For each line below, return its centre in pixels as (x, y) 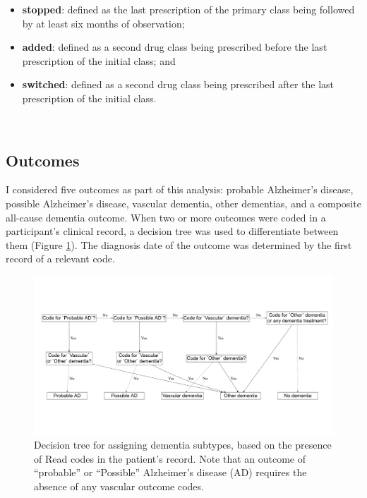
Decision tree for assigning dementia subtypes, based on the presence (183, 445)
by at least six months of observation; (103, 23)
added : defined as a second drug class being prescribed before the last (175, 47)
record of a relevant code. (60, 259)
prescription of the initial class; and (99, 60)
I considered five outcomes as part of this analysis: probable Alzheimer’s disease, (180, 189)
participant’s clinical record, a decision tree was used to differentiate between (172, 231)
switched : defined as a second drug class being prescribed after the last (178, 84)
